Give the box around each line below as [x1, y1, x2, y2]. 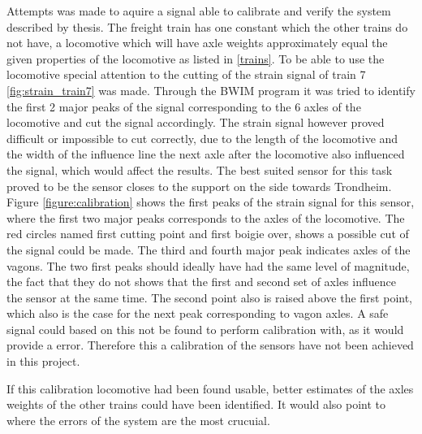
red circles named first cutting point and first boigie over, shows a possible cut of [6, 225, 409, 242]
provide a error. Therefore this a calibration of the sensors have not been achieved [6, 336, 414, 354]
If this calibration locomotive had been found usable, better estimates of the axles [6, 380, 414, 397]
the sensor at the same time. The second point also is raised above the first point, [6, 289, 413, 306]
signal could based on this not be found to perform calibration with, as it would [6, 320, 404, 337]
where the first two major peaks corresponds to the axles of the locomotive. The [6, 209, 405, 226]
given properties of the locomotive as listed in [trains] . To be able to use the [6, 50, 385, 67]
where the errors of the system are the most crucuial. [6, 411, 270, 428]
